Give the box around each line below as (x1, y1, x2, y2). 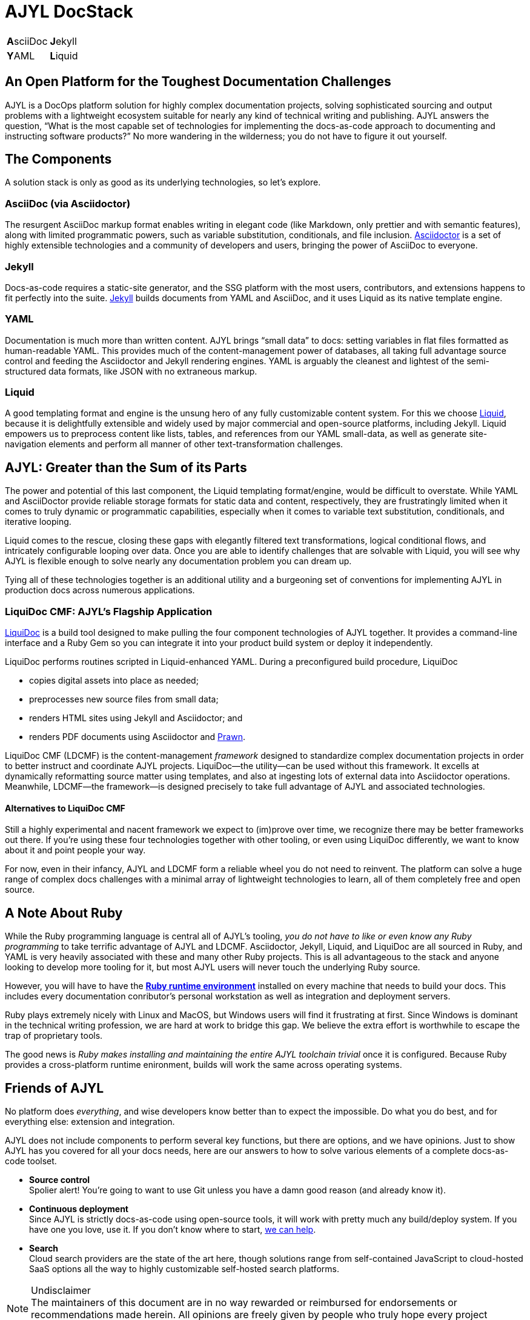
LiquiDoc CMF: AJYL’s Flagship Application (5, 605, 213, 618)
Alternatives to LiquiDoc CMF (5, 802, 125, 813)
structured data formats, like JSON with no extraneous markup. (5, 365, 257, 376)
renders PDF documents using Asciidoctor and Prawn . (29, 732, 245, 742)
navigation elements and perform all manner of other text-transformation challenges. (5, 439, 343, 450)
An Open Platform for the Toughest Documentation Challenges (5, 74, 391, 90)
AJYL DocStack (5, 1, 133, 22)
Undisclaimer (31, 1284, 91, 1296)
